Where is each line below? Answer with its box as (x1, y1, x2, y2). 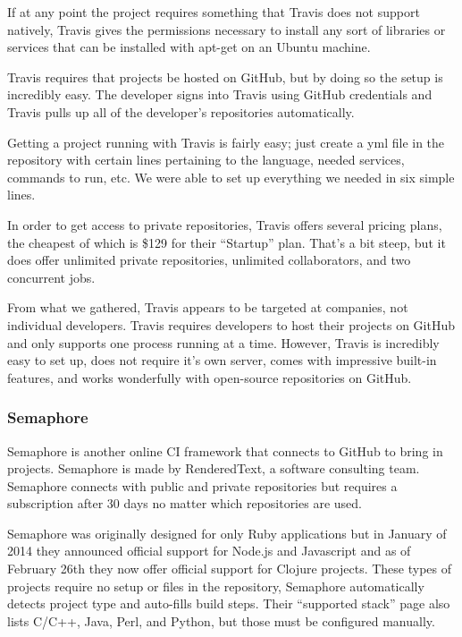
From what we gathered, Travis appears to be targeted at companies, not (7, 298, 408, 317)
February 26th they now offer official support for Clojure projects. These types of (7, 559, 452, 578)
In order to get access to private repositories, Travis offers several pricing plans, (7, 215, 442, 234)
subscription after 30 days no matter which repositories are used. (7, 494, 362, 513)
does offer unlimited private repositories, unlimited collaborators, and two (7, 251, 411, 269)
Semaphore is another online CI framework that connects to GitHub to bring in (7, 441, 443, 460)
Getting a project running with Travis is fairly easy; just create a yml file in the (7, 132, 445, 151)
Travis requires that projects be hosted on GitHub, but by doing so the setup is (7, 67, 443, 86)
